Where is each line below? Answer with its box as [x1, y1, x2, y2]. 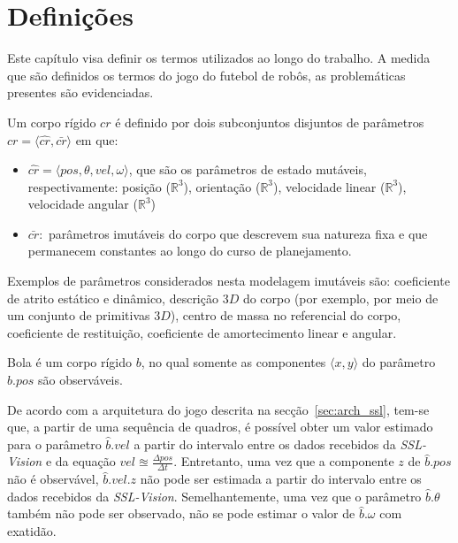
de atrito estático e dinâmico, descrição [7, 288, 218, 307]
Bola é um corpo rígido [7, 353, 133, 371]
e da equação [45, 452, 116, 470]
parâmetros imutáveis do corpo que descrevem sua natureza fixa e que [49, 224, 428, 242]
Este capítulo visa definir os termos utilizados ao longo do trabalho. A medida [7, 49, 431, 67]
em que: [75, 130, 118, 149]
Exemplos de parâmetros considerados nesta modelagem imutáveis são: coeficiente [7, 271, 450, 290]
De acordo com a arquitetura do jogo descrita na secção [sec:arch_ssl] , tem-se [7, 400, 430, 418]
